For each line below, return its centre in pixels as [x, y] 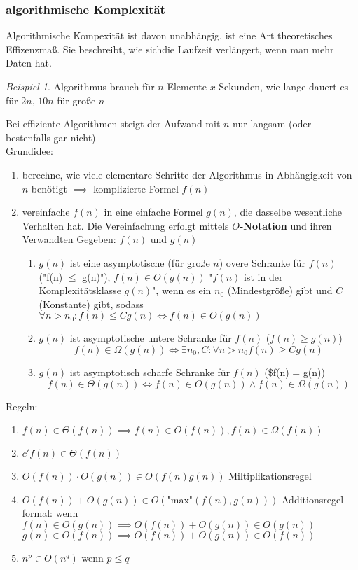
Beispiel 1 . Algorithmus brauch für [80, 86]
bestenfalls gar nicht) [51, 137]
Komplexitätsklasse [80, 290]
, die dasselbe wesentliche [288, 212]
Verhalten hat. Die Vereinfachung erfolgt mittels [125, 225]
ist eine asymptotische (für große [140, 262]
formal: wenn [50, 513]
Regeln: [22, 406]
